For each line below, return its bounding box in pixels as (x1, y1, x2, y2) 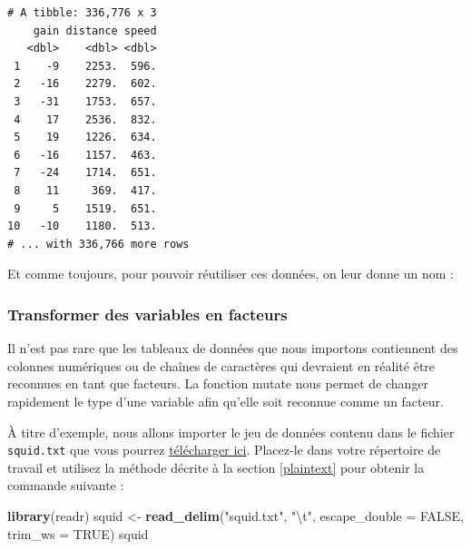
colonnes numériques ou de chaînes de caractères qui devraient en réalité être (7, 356, 436, 375)
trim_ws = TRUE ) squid (7, 524, 149, 543)
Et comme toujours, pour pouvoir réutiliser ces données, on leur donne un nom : (7, 264, 454, 283)
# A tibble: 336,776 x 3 (7, 6, 157, 19)
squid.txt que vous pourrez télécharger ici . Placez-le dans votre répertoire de (7, 440, 441, 459)
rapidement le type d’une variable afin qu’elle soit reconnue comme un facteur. (7, 391, 444, 410)
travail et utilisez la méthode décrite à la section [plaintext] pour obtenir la (7, 457, 425, 476)
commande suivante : (7, 476, 124, 495)
